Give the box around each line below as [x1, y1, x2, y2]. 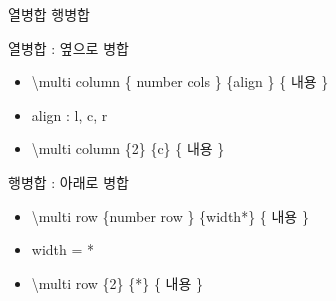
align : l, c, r [31, 104, 108, 125]
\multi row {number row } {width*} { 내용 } [31, 205, 309, 226]
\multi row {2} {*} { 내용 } [31, 272, 204, 293]
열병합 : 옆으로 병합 [8, 37, 129, 58]
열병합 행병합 [8, 4, 90, 24]
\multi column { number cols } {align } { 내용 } [31, 71, 329, 92]
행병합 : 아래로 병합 [8, 171, 129, 192]
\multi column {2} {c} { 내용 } [31, 138, 225, 159]
